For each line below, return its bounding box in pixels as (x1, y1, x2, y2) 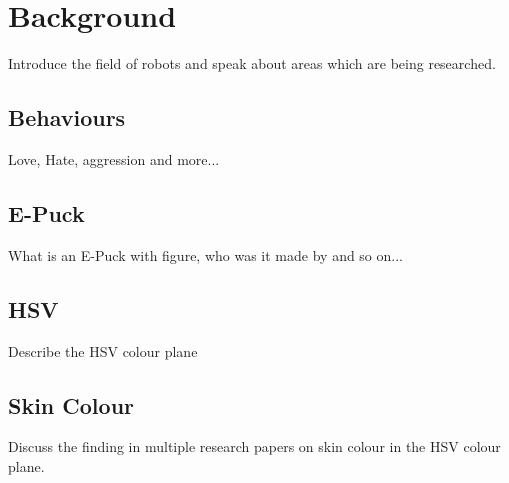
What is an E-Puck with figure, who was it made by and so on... (8, 244, 403, 265)
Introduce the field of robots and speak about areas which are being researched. (8, 53, 496, 74)
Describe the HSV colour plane (8, 340, 198, 361)
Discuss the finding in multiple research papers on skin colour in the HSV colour (8, 436, 501, 457)
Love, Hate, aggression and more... (8, 148, 220, 169)
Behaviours (8, 102, 126, 133)
